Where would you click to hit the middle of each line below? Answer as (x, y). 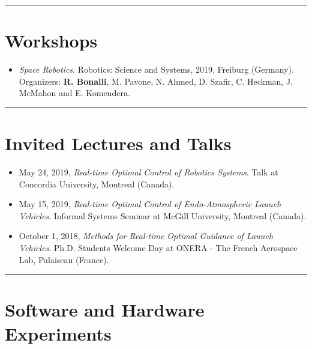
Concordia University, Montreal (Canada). (97, 184)
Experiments (58, 333)
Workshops (51, 41)
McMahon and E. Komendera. (74, 93)
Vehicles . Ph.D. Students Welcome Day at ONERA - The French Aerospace (158, 247)
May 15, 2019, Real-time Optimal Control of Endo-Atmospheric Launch (150, 204)
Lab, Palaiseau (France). (64, 259)
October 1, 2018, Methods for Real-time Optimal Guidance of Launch (146, 236)
